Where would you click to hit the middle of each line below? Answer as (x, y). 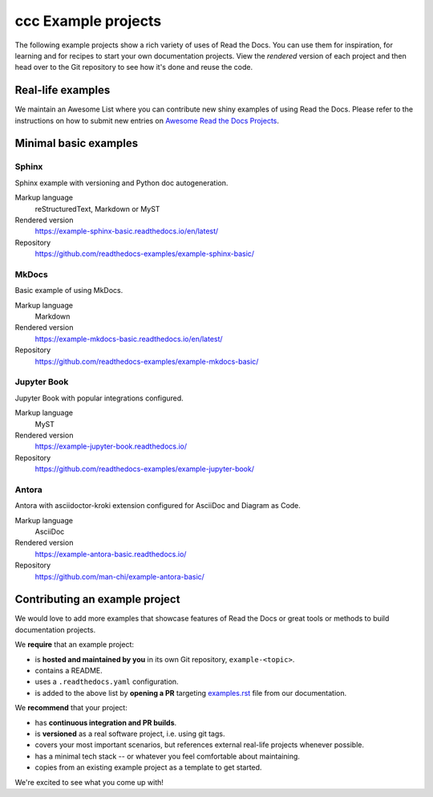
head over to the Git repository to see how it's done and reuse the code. (134, 67)
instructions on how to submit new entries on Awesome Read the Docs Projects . (147, 120)
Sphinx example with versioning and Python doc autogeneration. (121, 183)
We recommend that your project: (71, 708)
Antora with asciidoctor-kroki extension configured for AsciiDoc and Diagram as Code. (158, 506)
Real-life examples (63, 90)
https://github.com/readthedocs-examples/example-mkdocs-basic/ (147, 361)
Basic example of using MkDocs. (69, 291)
